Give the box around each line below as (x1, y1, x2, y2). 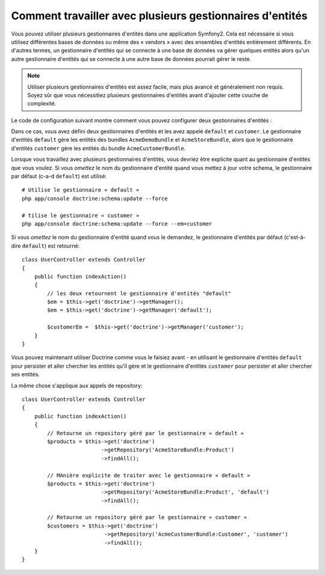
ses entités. (11, 371, 40, 378)
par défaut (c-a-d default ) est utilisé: (11, 172, 107, 180)
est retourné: (48, 242, 80, 250)
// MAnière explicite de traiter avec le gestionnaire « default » (47, 472, 250, 479)
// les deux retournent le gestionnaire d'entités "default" (47, 290, 232, 297)
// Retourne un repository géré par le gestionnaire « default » (47, 430, 244, 436)
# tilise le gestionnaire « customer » (22, 212, 140, 219)
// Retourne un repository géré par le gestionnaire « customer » (47, 514, 247, 521)
